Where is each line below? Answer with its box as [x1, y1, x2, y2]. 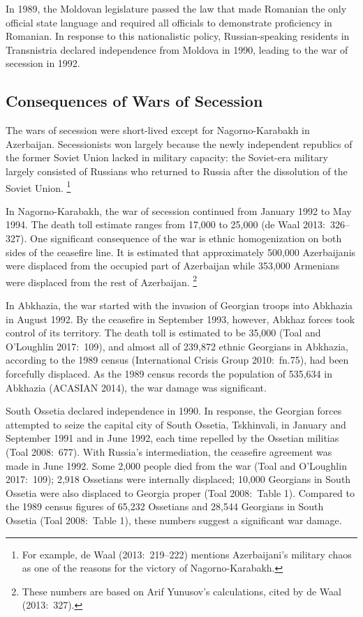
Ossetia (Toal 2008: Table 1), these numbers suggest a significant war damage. [6, 512, 342, 527]
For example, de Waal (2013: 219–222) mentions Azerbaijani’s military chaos [22, 547, 352, 561]
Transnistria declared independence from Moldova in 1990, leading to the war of [6, 42, 348, 57]
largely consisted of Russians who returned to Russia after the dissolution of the [6, 163, 348, 178]
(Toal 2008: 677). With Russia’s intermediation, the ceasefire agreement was [6, 444, 332, 459]
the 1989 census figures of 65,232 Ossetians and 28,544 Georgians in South [6, 499, 324, 514]
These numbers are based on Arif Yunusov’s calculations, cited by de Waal [22, 583, 341, 598]
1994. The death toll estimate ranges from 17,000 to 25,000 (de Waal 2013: [6, 217, 325, 232]
